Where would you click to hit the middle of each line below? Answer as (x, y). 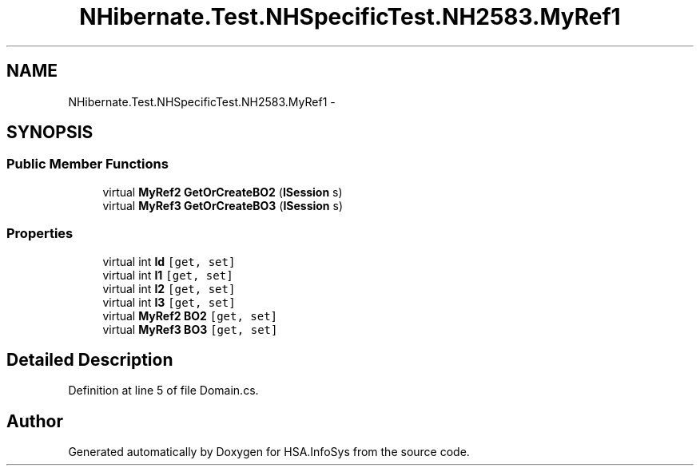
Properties (40, 234)
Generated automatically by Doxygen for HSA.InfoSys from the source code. (269, 452)
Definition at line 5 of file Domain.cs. (163, 391)
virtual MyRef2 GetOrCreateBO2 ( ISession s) (223, 192)
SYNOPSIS (50, 133)
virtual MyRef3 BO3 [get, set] (190, 329)
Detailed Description (90, 359)
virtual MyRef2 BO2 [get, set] (190, 315)
